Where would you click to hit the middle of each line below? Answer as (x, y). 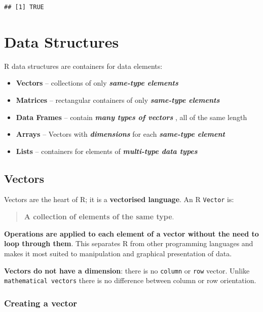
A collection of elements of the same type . (99, 217)
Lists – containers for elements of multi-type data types (107, 151)
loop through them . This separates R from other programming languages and (129, 243)
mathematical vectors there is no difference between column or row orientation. (130, 280)
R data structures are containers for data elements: (83, 66)
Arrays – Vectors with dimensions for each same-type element (120, 134)
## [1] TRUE (24, 7)
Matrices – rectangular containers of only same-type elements (118, 100)
